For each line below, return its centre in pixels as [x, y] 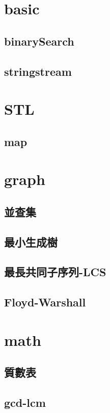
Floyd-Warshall [45, 302]
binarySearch [39, 41]
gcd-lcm [25, 402]
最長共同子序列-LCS [55, 272]
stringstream [38, 71]
